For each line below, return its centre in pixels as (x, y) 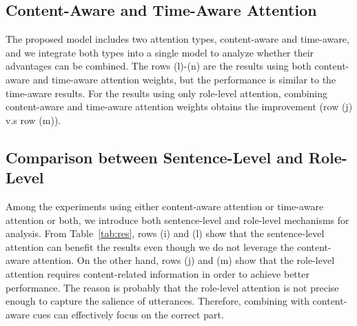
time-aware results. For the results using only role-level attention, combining (167, 93)
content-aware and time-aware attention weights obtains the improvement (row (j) (179, 106)
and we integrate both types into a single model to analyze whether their (160, 52)
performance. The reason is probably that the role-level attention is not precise (172, 287)
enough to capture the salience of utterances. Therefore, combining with (157, 301)
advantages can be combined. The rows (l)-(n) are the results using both (159, 66)
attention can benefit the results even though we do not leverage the (150, 246)
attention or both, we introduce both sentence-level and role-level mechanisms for (177, 220)
